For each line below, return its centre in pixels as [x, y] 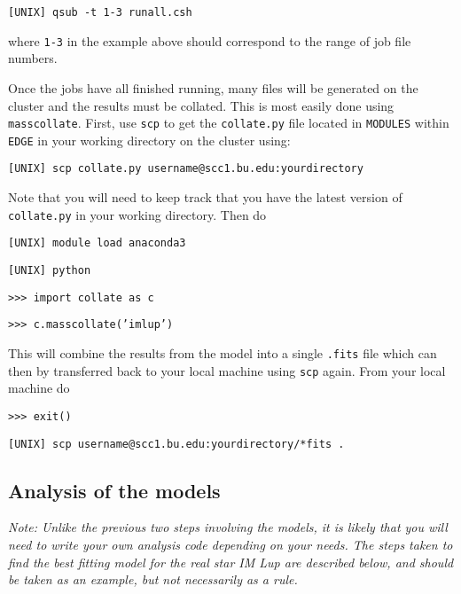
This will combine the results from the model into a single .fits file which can [223, 352]
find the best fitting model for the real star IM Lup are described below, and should [231, 562]
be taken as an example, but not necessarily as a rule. [153, 579]
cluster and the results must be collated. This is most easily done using [201, 105]
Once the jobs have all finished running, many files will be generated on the [213, 87]
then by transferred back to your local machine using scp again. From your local [227, 370]
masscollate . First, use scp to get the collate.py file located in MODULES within [229, 123]
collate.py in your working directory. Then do [137, 214]
